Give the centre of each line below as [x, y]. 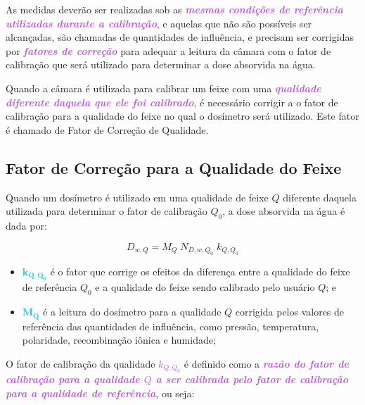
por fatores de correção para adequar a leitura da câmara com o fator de [168, 50]
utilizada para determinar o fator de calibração [107, 211]
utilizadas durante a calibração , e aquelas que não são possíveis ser [159, 23]
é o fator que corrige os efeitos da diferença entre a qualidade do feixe [200, 271]
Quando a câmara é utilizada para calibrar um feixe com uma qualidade [164, 88]
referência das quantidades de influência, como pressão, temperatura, [171, 326]
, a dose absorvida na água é [284, 211]
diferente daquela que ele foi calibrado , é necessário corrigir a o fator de [172, 102]
